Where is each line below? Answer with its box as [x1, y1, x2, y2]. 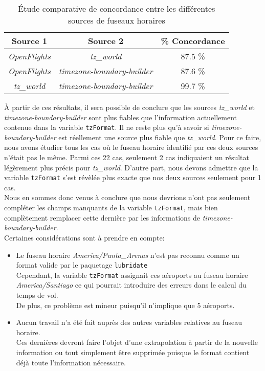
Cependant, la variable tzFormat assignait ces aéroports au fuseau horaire [16, 269, 248, 280]
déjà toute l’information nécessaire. [16, 357, 126, 367]
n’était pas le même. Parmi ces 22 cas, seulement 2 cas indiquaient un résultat [4, 152, 249, 163]
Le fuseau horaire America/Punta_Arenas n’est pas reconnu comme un [16, 249, 239, 260]
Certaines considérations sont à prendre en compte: [4, 232, 165, 243]
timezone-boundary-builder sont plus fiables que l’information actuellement [4, 112, 237, 122]
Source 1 [11, 35, 47, 47]
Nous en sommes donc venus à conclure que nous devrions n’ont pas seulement [4, 192, 251, 203]
